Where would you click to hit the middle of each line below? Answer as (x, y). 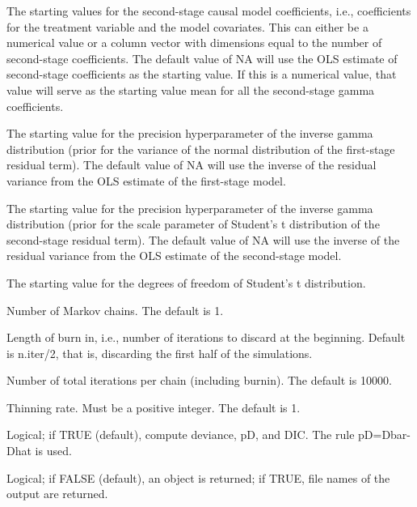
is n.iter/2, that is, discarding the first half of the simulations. (160, 353)
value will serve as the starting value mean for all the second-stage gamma (191, 89)
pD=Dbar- (385, 435)
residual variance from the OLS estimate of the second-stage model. (174, 256)
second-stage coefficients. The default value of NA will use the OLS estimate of (202, 58)
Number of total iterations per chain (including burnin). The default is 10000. (199, 380)
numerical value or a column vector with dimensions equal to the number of (194, 43)
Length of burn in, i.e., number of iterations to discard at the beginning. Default (206, 337)
